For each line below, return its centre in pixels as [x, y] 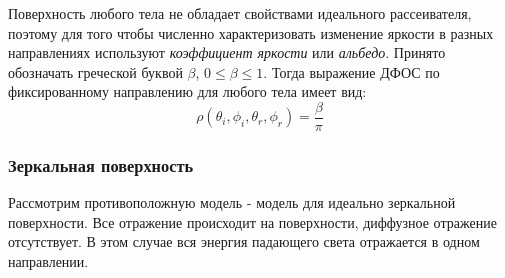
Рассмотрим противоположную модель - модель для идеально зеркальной [232, 202]
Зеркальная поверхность [101, 164]
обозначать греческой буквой [95, 71]
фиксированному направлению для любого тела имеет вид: [187, 91]
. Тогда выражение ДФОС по [351, 71]
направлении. [48, 261]
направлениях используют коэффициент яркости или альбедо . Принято [227, 52]
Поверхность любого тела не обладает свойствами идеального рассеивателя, [240, 13]
